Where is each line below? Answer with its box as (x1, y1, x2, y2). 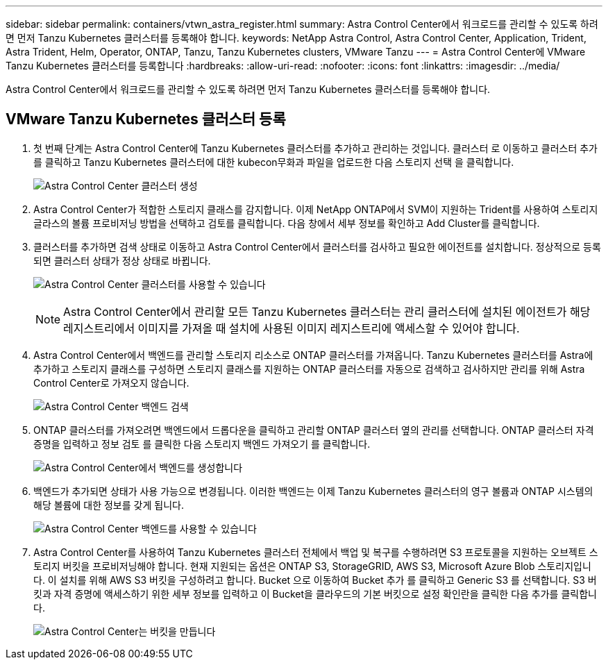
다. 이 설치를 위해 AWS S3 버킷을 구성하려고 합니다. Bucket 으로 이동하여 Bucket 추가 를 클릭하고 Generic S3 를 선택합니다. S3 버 (33, 573, 597, 586)
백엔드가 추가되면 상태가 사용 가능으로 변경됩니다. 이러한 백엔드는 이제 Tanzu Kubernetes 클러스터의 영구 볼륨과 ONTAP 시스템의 (33, 485, 593, 497)
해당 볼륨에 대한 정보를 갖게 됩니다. (33, 498, 184, 511)
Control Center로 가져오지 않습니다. (33, 376, 189, 389)
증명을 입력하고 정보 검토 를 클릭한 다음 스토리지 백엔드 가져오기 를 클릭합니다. (33, 437, 371, 450)
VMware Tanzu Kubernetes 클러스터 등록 (6, 110, 286, 128)
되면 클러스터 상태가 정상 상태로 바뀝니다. (33, 254, 211, 267)
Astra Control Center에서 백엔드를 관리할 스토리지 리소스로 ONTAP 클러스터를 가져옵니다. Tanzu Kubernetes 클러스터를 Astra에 (33, 348, 593, 361)
